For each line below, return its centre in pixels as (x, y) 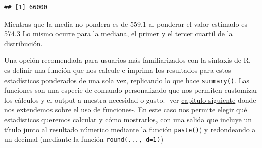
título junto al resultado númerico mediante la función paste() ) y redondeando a (130, 129)
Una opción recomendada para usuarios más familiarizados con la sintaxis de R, (127, 60)
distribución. (23, 43)
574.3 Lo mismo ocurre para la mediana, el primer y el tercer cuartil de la (118, 33)
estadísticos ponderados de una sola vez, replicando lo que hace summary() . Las (127, 80)
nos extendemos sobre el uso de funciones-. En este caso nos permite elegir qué (126, 109)
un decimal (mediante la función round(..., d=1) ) (84, 139)
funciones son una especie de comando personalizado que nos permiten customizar (131, 90)
